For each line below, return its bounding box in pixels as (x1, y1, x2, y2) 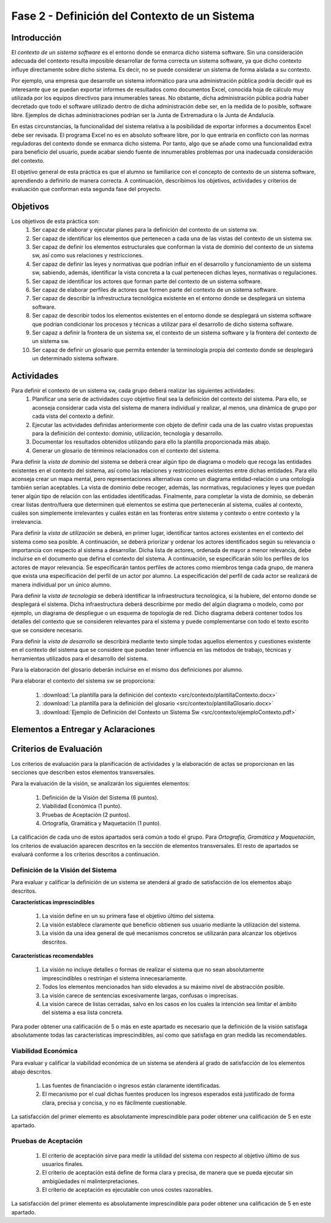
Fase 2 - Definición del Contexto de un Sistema (11, 9, 255, 23)
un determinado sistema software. (32, 355, 119, 362)
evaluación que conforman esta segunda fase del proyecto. (11, 185, 162, 192)
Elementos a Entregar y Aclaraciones (11, 724, 156, 735)
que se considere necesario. (11, 626, 83, 634)
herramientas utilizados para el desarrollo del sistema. (11, 654, 148, 662)
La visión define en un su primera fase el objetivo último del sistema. (42, 912, 216, 920)
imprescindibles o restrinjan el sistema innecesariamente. (42, 974, 187, 982)
